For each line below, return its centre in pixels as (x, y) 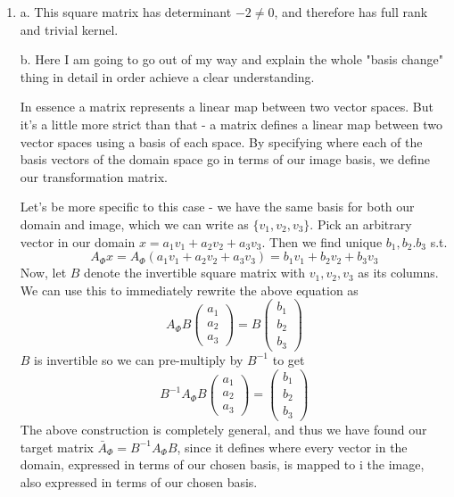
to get (289, 359)
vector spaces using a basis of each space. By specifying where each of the (221, 141)
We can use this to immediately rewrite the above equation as (189, 290)
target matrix (57, 447)
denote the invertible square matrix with (195, 273)
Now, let (43, 273)
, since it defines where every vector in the (292, 447)
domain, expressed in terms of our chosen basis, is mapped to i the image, (222, 464)
